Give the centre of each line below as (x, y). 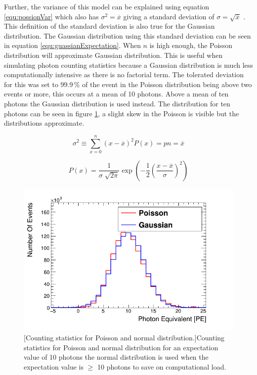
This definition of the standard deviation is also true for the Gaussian (109, 26)
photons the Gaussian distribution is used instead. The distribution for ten (117, 103)
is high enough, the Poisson (191, 45)
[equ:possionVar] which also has (51, 16)
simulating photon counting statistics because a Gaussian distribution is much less (128, 65)
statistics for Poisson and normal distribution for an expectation (121, 347)
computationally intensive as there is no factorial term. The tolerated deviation (124, 74)
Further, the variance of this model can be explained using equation (107, 6)
